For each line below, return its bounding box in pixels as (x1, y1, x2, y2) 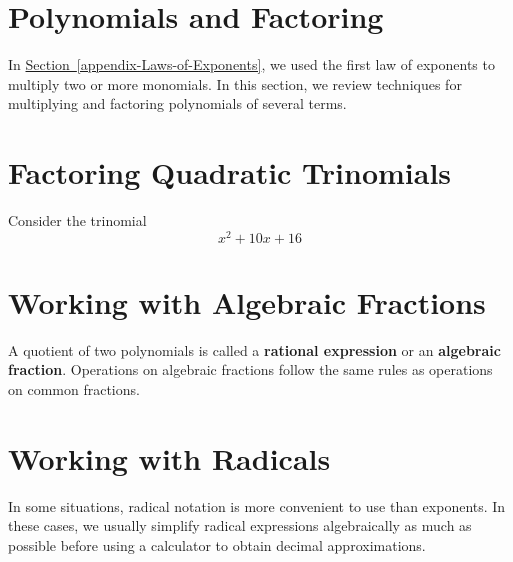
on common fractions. (8, 379, 140, 400)
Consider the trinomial (8, 210, 147, 231)
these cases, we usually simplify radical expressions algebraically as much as (8, 515, 472, 536)
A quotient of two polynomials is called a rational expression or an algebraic (8, 339, 501, 360)
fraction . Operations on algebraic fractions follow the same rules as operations (8, 359, 493, 380)
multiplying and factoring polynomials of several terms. (8, 93, 347, 114)
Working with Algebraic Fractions (8, 281, 486, 322)
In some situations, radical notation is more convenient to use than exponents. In (8, 495, 506, 516)
